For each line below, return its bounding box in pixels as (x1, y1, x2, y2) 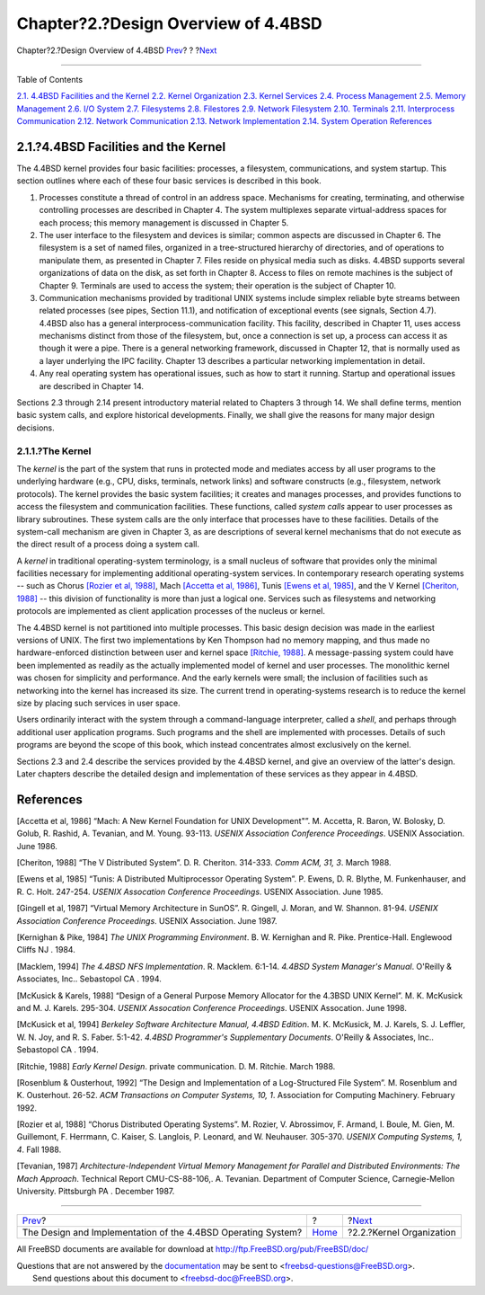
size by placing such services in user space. (16, 697, 181, 708)
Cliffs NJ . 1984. (16, 945, 75, 955)
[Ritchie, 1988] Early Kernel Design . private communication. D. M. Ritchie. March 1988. (16, 1060, 336, 1071)
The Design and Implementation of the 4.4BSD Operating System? (22, 1227, 303, 1239)
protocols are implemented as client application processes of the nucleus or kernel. (16, 606, 325, 616)
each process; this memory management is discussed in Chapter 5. (39, 217, 289, 228)
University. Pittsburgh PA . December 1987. (16, 1186, 175, 1197)
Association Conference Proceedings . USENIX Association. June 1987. (16, 915, 278, 926)
